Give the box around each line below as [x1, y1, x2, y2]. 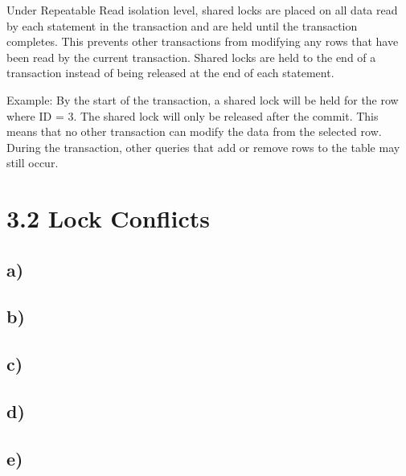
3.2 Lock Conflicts [6, 202, 210, 235]
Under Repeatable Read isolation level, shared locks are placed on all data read [6, 2, 398, 18]
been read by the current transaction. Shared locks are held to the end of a [6, 48, 376, 65]
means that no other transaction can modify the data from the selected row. [6, 123, 382, 140]
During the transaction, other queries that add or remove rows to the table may [6, 138, 400, 155]
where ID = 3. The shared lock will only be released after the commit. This [6, 107, 379, 124]
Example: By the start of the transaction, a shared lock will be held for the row [6, 91, 399, 108]
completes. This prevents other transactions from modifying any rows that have [6, 33, 399, 50]
